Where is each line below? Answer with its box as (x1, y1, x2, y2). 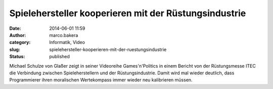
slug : (9, 46, 20, 53)
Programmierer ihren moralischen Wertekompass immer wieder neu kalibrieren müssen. (9, 77, 193, 83)
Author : (9, 32, 26, 38)
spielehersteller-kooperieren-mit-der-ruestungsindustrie (49, 46, 167, 53)
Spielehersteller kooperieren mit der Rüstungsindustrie (9, 8, 246, 19)
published (49, 54, 70, 60)
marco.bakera (49, 32, 78, 38)
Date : (9, 25, 21, 31)
